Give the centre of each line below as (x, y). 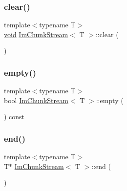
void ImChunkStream (36, 34)
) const (14, 117)
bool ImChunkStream (36, 100)
